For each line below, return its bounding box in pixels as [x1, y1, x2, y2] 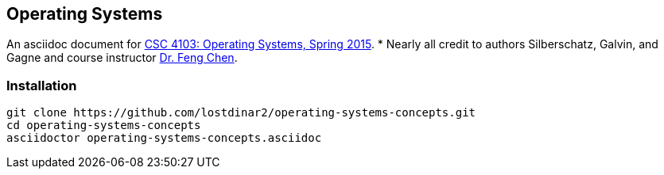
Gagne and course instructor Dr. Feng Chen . [6, 51, 238, 65]
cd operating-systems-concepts [6, 119, 201, 132]
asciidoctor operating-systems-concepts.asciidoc [6, 131, 322, 145]
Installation [6, 77, 77, 93]
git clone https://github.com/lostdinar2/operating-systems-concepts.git [6, 106, 476, 120]
